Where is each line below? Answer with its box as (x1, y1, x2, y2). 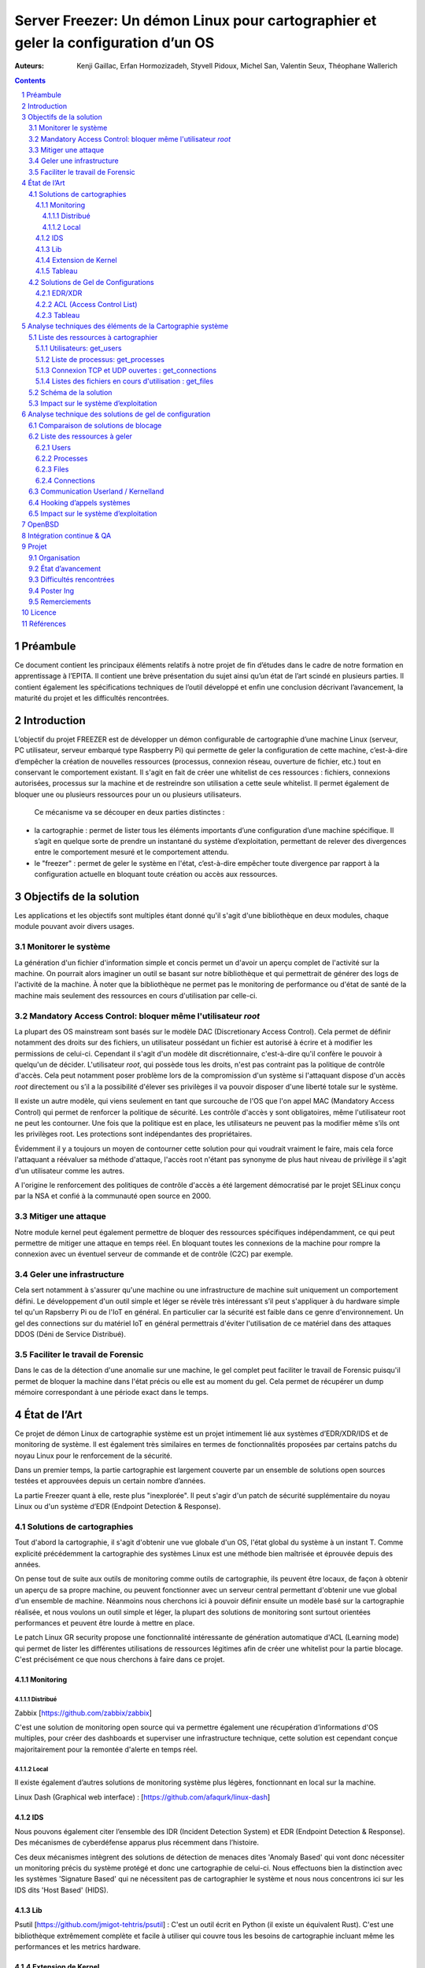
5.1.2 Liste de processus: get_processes (35, 354, 165, 364)
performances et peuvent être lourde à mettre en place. (14, 1618, 195, 1628)
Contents (14, 76, 46, 85)
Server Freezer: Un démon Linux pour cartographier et (14, 12, 377, 29)
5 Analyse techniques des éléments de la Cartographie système (21, 321, 228, 331)
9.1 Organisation (28, 553, 80, 562)
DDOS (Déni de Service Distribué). (14, 1330, 126, 1338)
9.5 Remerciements (28, 597, 91, 606)
